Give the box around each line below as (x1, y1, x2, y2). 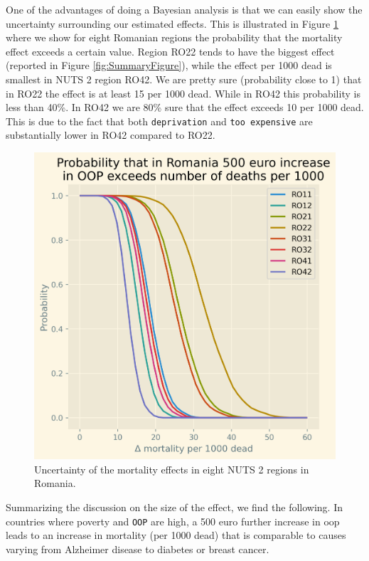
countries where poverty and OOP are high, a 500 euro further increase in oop (6, 513, 340, 528)
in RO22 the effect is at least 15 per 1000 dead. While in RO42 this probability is (6, 85, 360, 100)
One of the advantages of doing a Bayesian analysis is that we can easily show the (6, 2, 363, 16)
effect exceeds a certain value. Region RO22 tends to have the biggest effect (6, 43, 335, 58)
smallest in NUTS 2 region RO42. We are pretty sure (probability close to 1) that (6, 71, 362, 86)
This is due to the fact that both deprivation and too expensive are (6, 113, 313, 128)
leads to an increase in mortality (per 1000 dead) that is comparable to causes (6, 528, 346, 542)
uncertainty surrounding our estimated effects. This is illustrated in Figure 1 (6, 16, 338, 31)
